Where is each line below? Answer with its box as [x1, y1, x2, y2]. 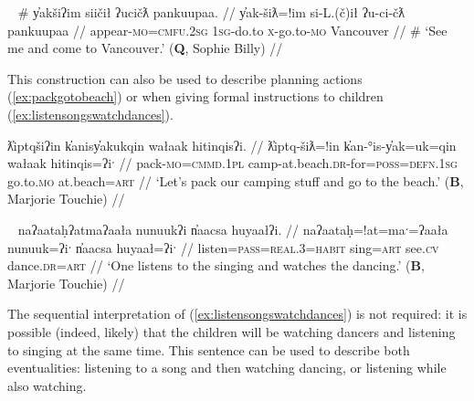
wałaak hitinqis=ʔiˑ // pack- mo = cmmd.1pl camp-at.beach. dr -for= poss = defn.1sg [7, 153, 458, 173]
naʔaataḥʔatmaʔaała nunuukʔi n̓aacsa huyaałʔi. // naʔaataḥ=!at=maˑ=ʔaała [17, 219, 448, 238]
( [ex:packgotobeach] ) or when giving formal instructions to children [7, 87, 384, 106]
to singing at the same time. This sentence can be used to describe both [7, 340, 410, 359]
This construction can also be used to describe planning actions [7, 69, 363, 88]
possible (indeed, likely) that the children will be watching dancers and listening [7, 322, 456, 341]
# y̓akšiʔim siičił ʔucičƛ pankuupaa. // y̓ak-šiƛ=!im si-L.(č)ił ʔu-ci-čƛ [17, 3, 406, 21]
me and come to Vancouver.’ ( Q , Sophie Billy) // [7, 38, 283, 58]
